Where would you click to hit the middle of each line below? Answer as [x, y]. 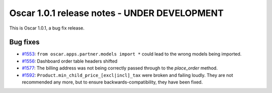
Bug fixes [24, 42]
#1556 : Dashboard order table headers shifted [70, 61]
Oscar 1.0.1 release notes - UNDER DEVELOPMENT [117, 13]
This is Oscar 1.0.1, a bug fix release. [47, 28]
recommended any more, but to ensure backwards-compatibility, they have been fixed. [112, 82]
